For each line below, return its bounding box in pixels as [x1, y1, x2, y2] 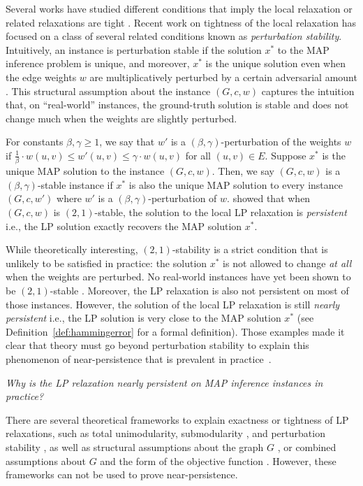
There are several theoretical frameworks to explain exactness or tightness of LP [6, 412, 349, 427]
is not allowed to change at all [223, 255, 352, 270]
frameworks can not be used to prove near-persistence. [6, 467, 238, 482]
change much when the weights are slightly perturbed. [6, 110, 237, 125]
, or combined [277, 439, 336, 454]
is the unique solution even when [205, 56, 346, 71]
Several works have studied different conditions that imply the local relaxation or [6, 1, 353, 15]
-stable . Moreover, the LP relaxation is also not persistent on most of [50, 283, 349, 297]
